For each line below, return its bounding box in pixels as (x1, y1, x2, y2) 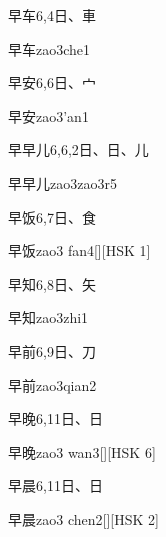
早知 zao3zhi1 (8, 307, 89, 328)
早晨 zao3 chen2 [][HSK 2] (8, 508, 159, 529)
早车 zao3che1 (8, 38, 91, 59)
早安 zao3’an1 (8, 105, 89, 126)
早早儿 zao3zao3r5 (8, 172, 117, 193)
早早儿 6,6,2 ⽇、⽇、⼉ (8, 139, 149, 160)
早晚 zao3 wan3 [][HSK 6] (8, 441, 156, 462)
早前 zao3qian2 (8, 374, 97, 395)
